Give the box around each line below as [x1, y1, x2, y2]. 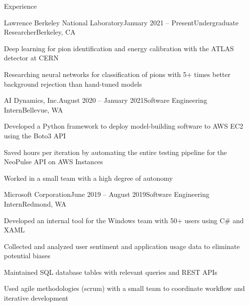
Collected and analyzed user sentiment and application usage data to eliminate [4, 241, 240, 251]
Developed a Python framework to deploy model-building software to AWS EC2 [4, 121, 244, 131]
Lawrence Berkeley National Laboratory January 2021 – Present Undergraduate [4, 17, 239, 27]
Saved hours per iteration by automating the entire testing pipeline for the [4, 147, 227, 157]
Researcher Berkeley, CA [4, 27, 76, 37]
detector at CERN [4, 53, 59, 63]
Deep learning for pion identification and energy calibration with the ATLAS [4, 43, 234, 53]
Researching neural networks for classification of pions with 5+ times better [4, 69, 231, 79]
